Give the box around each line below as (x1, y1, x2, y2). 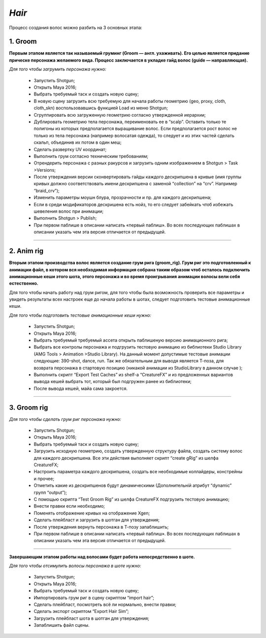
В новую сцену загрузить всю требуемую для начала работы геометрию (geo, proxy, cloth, (33, 98, 227, 104)
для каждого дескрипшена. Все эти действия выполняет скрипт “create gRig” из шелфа (33, 455, 219, 461)
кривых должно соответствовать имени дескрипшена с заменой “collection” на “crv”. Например (33, 181, 237, 187)
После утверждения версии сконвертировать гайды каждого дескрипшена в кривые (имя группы (33, 174, 241, 180)
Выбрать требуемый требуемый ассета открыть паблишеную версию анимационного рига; (33, 337, 228, 343)
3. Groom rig (9, 403, 48, 412)
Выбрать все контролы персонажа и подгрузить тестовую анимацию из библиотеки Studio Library (33, 344, 242, 350)
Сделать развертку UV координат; (33, 146, 107, 152)
